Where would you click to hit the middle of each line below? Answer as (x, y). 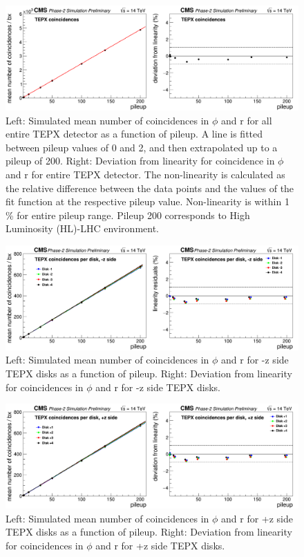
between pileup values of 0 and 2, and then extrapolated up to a (142, 147)
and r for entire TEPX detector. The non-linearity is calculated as (145, 174)
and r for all (247, 120)
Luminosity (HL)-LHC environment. (82, 228)
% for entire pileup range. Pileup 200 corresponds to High (128, 215)
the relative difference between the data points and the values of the (150, 188)
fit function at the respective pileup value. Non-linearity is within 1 (148, 201)
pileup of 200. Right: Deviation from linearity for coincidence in (140, 161)
